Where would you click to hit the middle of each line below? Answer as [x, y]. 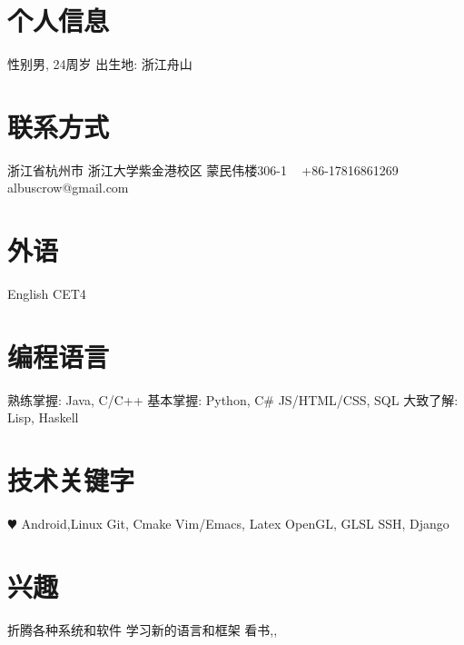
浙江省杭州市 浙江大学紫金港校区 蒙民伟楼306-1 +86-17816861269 [203, 169]
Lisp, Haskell [43, 417]
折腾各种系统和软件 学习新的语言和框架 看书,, [143, 629]
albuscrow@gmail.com [68, 188]
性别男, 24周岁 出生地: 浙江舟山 [100, 64]
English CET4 [47, 294]
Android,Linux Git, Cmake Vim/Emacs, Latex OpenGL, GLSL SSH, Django [235, 524]
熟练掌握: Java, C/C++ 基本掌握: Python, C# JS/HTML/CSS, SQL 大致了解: [233, 399]
